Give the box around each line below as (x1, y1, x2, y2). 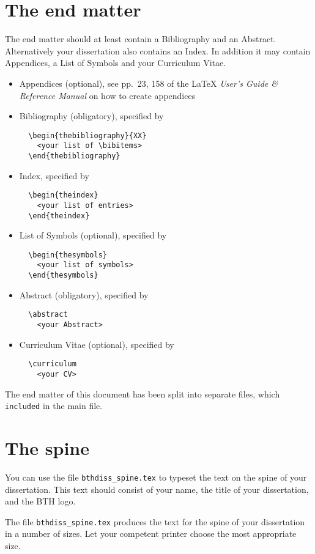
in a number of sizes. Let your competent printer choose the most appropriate (5, 527, 297, 540)
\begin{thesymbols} (28, 250, 107, 259)
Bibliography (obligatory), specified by (19, 109, 164, 122)
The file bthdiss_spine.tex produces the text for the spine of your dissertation (5, 515, 305, 528)
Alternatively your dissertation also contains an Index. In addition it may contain (5, 44, 311, 57)
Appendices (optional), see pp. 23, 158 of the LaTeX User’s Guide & (19, 76, 278, 89)
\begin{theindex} (28, 191, 98, 200)
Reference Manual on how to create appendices (19, 89, 196, 102)
